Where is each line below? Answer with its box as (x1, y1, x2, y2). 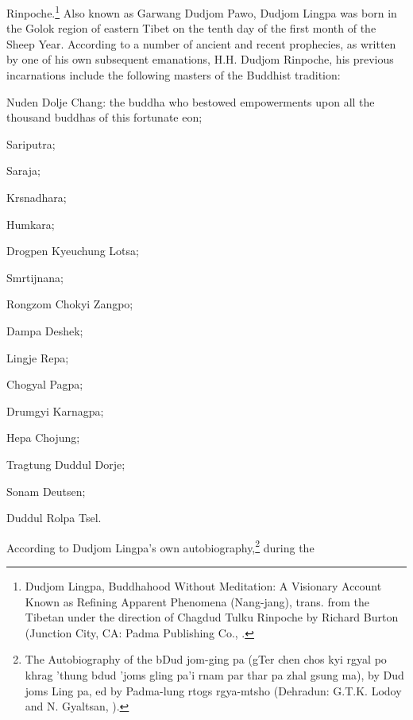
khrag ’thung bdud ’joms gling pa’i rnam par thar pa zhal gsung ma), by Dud (25, 666, 404, 683)
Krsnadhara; (6, 189, 67, 205)
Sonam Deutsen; (6, 482, 86, 499)
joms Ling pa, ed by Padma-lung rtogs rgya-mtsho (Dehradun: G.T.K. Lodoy (25, 682, 402, 699)
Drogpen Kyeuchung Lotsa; (6, 242, 139, 259)
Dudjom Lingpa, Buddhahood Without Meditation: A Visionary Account (25, 577, 382, 594)
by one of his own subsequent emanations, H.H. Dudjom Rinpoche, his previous (6, 51, 394, 68)
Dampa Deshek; (6, 322, 83, 339)
